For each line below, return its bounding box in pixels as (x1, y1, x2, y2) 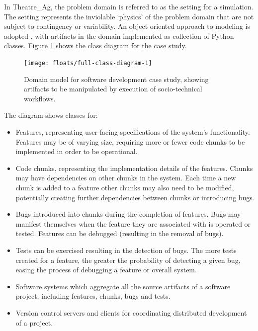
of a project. (15, 317, 53, 328)
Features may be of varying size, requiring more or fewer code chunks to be (15, 136, 245, 147)
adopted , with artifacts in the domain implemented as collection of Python (4, 30, 234, 41)
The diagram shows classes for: (4, 110, 98, 120)
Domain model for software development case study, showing (24, 74, 209, 84)
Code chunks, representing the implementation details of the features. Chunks (15, 163, 253, 173)
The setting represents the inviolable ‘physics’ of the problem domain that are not (4, 11, 254, 21)
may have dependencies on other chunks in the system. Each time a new (15, 172, 236, 183)
